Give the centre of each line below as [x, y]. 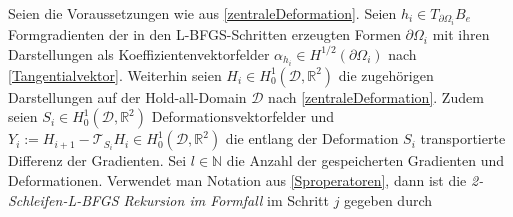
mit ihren [461, 34]
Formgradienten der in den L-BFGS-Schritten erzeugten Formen [204, 34]
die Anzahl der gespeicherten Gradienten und [365, 160]
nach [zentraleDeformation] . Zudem [376, 96]
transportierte [463, 138]
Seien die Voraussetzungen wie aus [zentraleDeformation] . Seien [202, 13]
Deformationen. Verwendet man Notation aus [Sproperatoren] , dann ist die [237, 179]
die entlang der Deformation [312, 138]
